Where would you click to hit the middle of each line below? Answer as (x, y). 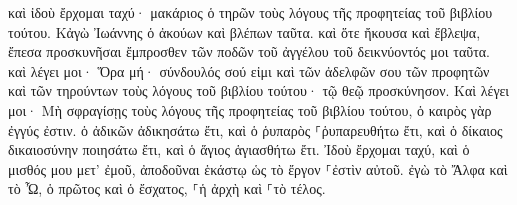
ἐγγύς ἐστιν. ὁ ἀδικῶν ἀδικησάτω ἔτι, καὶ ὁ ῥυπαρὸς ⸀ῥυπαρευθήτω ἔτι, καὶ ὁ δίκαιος (255, 129)
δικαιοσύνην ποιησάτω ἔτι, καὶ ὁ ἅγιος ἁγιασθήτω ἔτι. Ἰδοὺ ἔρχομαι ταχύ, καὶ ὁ (239, 149)
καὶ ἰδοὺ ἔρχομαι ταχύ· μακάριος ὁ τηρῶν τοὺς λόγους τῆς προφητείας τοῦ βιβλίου (250, 12)
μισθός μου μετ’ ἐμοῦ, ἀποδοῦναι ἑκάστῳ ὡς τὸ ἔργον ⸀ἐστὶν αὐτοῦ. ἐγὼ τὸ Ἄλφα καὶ (258, 168)
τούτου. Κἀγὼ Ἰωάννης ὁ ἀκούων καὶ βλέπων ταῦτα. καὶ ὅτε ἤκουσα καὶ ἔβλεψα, (244, 31)
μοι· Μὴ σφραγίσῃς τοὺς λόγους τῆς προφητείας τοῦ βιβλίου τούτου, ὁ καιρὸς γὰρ (250, 109)
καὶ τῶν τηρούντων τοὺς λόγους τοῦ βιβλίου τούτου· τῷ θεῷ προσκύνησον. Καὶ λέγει (259, 90)
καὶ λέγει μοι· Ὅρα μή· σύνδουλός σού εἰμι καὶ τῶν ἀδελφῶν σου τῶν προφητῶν (249, 70)
